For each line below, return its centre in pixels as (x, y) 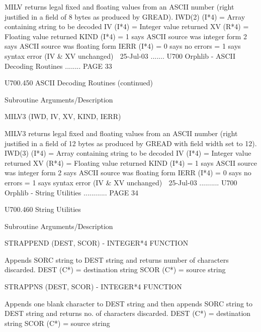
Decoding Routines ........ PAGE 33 (58, 66)
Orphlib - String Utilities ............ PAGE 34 (71, 192)
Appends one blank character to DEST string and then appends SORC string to (129, 303)
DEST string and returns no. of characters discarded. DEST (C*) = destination (128, 313)
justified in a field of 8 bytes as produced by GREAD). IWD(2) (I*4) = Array (125, 16)
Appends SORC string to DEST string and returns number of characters (117, 259)
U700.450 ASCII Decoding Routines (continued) (79, 83)
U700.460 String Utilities (43, 209)
